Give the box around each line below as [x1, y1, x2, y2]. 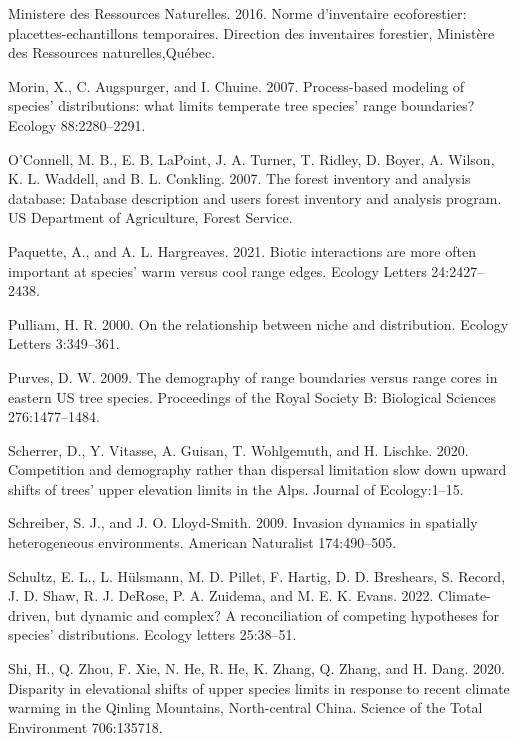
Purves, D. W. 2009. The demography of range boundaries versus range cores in [8, 366, 498, 387]
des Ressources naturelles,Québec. [8, 42, 216, 63]
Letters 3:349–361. [8, 333, 120, 354]
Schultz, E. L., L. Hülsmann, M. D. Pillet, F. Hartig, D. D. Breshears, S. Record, [8, 565, 506, 586]
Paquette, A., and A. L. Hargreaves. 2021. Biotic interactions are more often [8, 240, 476, 261]
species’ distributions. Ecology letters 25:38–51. [8, 624, 297, 645]
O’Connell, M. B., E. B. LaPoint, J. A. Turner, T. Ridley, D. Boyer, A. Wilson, [8, 148, 495, 169]
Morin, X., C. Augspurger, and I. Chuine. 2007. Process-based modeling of [8, 75, 465, 96]
